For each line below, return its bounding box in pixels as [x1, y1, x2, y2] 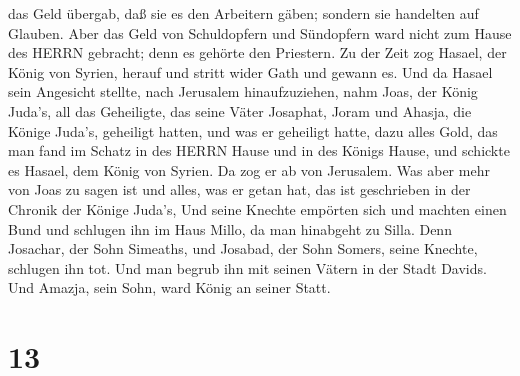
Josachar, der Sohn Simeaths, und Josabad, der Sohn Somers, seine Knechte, [8, 238, 478, 259]
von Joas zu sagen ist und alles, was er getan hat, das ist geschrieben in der [8, 179, 471, 200]
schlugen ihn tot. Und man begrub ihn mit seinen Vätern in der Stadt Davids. [8, 257, 487, 278]
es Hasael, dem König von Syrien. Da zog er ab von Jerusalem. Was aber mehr [8, 159, 490, 180]
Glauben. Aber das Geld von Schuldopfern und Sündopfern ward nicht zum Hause [8, 22, 512, 43]
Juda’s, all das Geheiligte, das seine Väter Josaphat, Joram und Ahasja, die [8, 100, 472, 121]
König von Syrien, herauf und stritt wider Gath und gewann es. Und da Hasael [8, 61, 493, 82]
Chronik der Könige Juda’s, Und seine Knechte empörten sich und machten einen [8, 198, 507, 219]
